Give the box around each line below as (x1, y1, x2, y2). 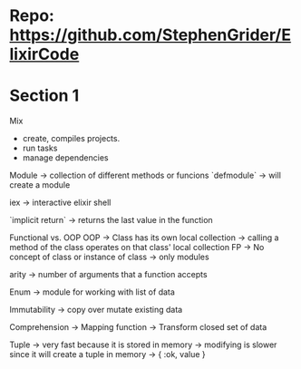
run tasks (22, 142, 58, 154)
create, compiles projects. (22, 133, 121, 144)
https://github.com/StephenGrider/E (9, 24, 292, 45)
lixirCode (9, 44, 80, 64)
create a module (9, 180, 71, 190)
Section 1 (9, 85, 80, 106)
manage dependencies (22, 152, 109, 163)
